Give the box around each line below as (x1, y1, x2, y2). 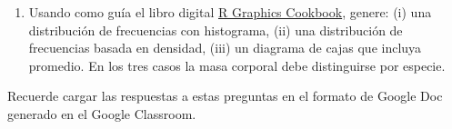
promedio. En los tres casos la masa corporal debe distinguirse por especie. (28, 55, 446, 74)
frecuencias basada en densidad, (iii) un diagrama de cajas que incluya (28, 38, 422, 57)
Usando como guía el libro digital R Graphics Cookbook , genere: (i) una (28, 3, 432, 21)
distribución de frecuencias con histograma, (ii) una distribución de (28, 20, 403, 39)
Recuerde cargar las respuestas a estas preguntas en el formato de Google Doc (7, 86, 443, 105)
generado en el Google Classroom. (7, 104, 196, 123)
